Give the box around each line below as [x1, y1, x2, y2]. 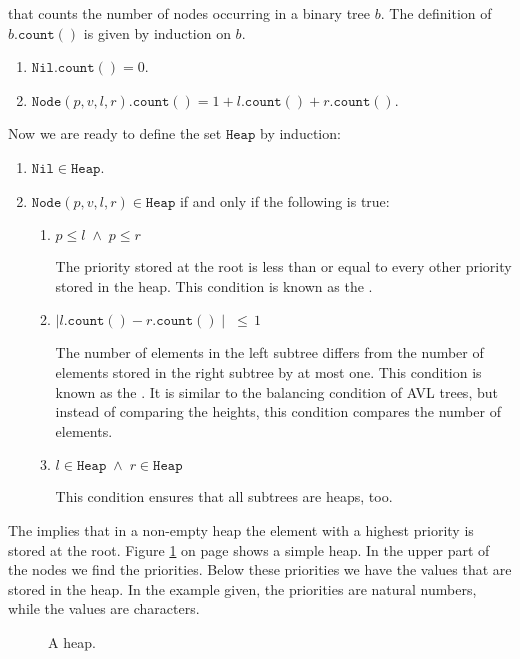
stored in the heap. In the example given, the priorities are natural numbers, [8, 578, 477, 599]
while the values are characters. [8, 598, 200, 619]
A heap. [48, 631, 96, 652]
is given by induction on [83, 22, 231, 43]
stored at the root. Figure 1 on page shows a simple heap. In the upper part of [8, 539, 490, 560]
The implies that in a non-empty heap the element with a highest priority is [8, 519, 474, 540]
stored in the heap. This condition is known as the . [55, 275, 373, 296]
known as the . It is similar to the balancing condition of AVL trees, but [55, 381, 498, 402]
